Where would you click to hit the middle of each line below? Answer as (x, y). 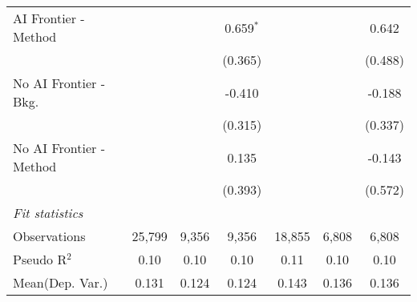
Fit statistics (48, 213)
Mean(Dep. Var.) (61, 282)
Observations (49, 236)
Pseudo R (40, 259)
